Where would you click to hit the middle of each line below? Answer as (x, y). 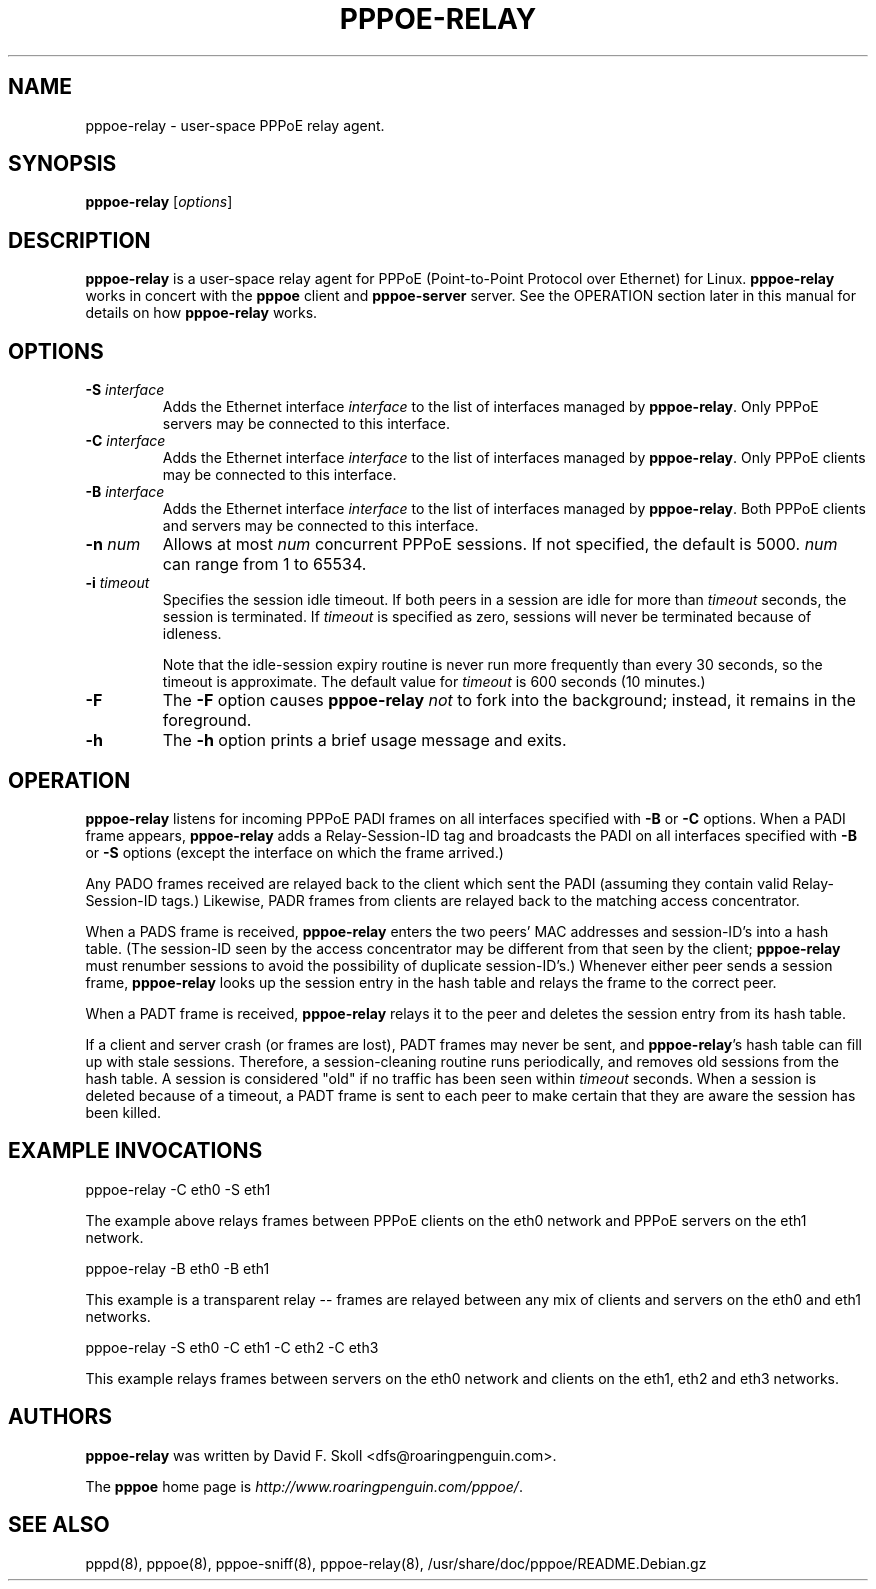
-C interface (125, 441)
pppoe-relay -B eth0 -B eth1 (177, 1268)
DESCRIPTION (79, 240)
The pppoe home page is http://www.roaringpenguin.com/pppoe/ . (304, 1486)
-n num (113, 544)
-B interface (125, 492)
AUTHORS (60, 1417)
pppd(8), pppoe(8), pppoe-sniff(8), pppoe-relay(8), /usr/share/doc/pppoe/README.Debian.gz (396, 1563)
